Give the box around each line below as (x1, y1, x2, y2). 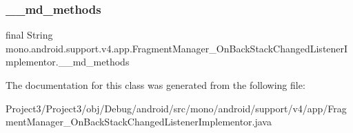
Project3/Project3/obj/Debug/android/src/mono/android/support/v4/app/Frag (6, 101, 347, 115)
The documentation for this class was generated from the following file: (6, 78, 305, 92)
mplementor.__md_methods (6, 54, 130, 69)
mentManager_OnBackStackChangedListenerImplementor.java (6, 114, 272, 129)
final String (6, 28, 53, 42)
